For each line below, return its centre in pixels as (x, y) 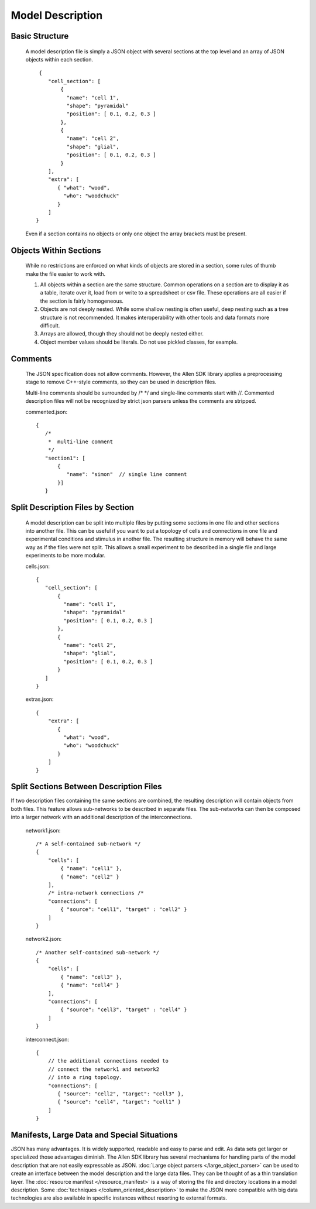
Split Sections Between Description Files (86, 787)
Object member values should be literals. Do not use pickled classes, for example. (139, 342)
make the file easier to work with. (66, 274)
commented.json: (47, 412)
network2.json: (44, 939)
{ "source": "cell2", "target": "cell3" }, (121, 1094)
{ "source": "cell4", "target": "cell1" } (119, 1102)
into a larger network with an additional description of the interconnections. (102, 817)
